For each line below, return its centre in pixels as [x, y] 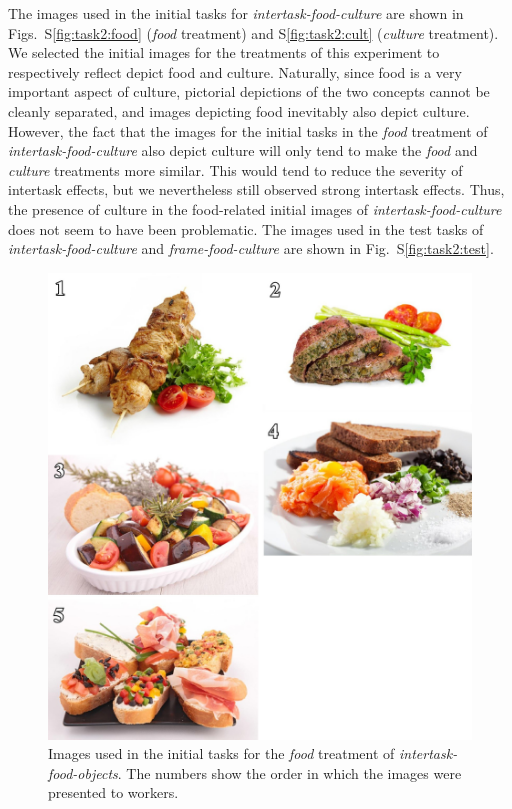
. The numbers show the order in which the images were [289, 772]
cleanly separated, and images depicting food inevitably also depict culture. [239, 110]
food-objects [83, 772]
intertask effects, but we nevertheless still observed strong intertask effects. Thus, [256, 189]
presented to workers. [113, 792]
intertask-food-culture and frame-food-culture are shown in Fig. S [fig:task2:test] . [251, 248]
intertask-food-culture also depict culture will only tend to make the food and [243, 150]
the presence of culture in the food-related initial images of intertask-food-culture [255, 208]
